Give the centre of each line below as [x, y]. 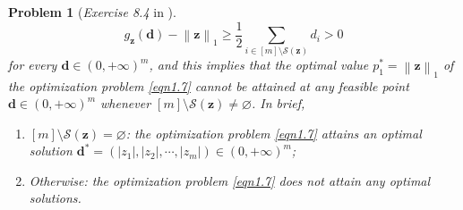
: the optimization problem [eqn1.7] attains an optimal [274, 133]
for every [33, 65]
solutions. [55, 198]
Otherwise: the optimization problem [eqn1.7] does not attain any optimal [230, 180]
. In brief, [278, 103]
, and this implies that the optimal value [259, 65]
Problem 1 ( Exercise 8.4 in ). [92, 12]
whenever [126, 103]
